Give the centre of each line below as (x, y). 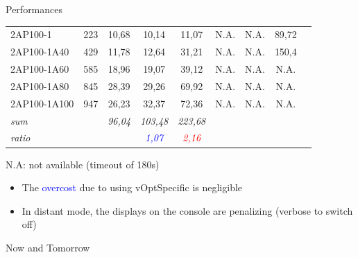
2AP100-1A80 (40, 86)
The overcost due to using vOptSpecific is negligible (132, 187)
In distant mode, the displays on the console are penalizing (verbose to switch (187, 210)
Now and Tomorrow (48, 247)
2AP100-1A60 (40, 69)
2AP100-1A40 (40, 52)
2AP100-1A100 (42, 103)
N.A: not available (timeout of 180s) (83, 164)
